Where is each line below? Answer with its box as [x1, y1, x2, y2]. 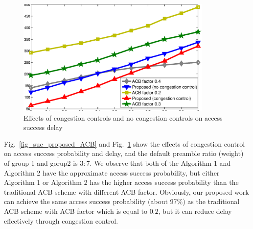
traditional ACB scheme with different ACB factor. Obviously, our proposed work [4, 186, 249, 197]
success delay [23, 122, 63, 132]
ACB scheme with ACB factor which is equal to [4, 205, 147, 216]
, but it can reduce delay [158, 205, 232, 216]
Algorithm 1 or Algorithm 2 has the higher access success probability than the [4, 177, 239, 187]
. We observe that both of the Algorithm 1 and [90, 157, 231, 168]
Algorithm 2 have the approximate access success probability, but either [4, 167, 220, 178]
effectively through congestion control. [4, 215, 118, 226]
